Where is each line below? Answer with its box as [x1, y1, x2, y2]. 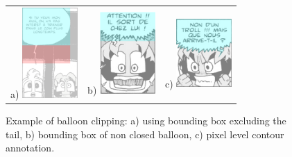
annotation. [6, 140, 55, 155]
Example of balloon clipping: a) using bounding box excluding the [6, 113, 286, 128]
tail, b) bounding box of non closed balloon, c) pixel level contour [6, 126, 284, 141]
